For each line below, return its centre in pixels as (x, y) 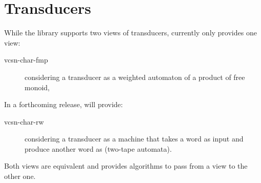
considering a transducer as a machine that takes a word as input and (134, 139)
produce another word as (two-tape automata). (98, 148)
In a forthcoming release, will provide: (63, 104)
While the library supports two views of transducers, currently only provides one (130, 33)
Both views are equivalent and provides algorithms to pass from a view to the (126, 166)
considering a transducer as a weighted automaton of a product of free (135, 77)
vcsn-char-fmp (26, 60)
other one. (20, 176)
